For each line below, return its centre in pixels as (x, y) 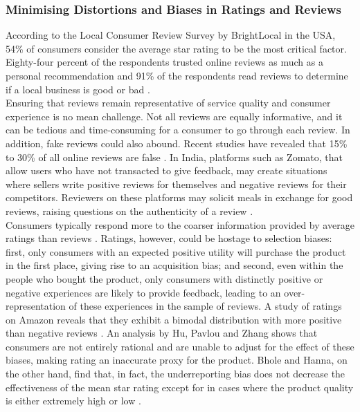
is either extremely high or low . (73, 401)
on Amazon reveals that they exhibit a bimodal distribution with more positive (174, 319)
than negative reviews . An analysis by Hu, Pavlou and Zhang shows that (162, 333)
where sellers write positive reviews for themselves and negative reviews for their (176, 184)
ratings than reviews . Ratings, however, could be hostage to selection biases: (169, 238)
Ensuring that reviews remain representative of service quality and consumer (168, 103)
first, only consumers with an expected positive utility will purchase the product (176, 251)
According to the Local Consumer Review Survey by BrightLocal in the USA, (171, 35)
